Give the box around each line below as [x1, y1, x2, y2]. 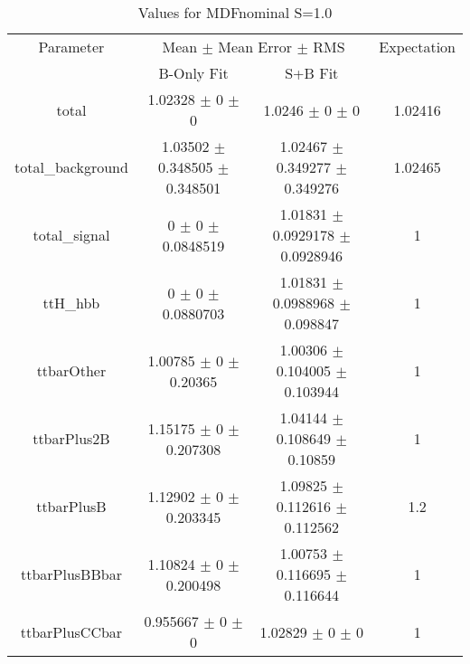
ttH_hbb [42, 292, 100, 313]
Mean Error [218, 36, 293, 57]
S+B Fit [285, 62, 339, 83]
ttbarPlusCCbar [20, 621, 123, 642]
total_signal [33, 224, 110, 245]
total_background [14, 157, 128, 177]
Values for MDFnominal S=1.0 [137, 2, 333, 23]
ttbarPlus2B [33, 428, 110, 449]
